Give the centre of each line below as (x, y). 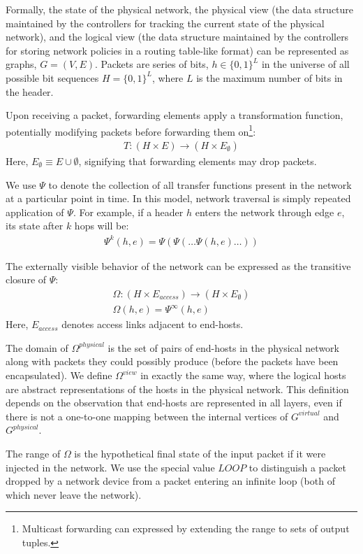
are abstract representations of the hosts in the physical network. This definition (177, 389)
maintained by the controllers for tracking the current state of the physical (165, 23)
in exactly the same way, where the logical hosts (243, 375)
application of (35, 212)
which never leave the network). (74, 494)
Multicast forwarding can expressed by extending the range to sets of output (186, 528)
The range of (33, 454)
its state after (35, 226)
